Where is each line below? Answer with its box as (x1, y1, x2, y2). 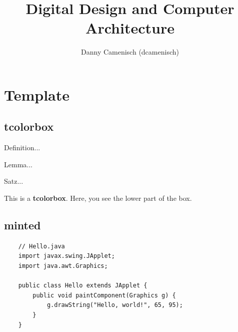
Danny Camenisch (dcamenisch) (81, 47, 179, 57)
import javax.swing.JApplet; (18, 252, 115, 260)
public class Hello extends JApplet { (18, 282, 147, 289)
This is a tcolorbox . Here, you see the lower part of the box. (4, 193, 192, 203)
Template (4, 84, 70, 105)
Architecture (85, 18, 174, 38)
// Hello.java (18, 242, 65, 250)
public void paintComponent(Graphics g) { (32, 291, 176, 299)
